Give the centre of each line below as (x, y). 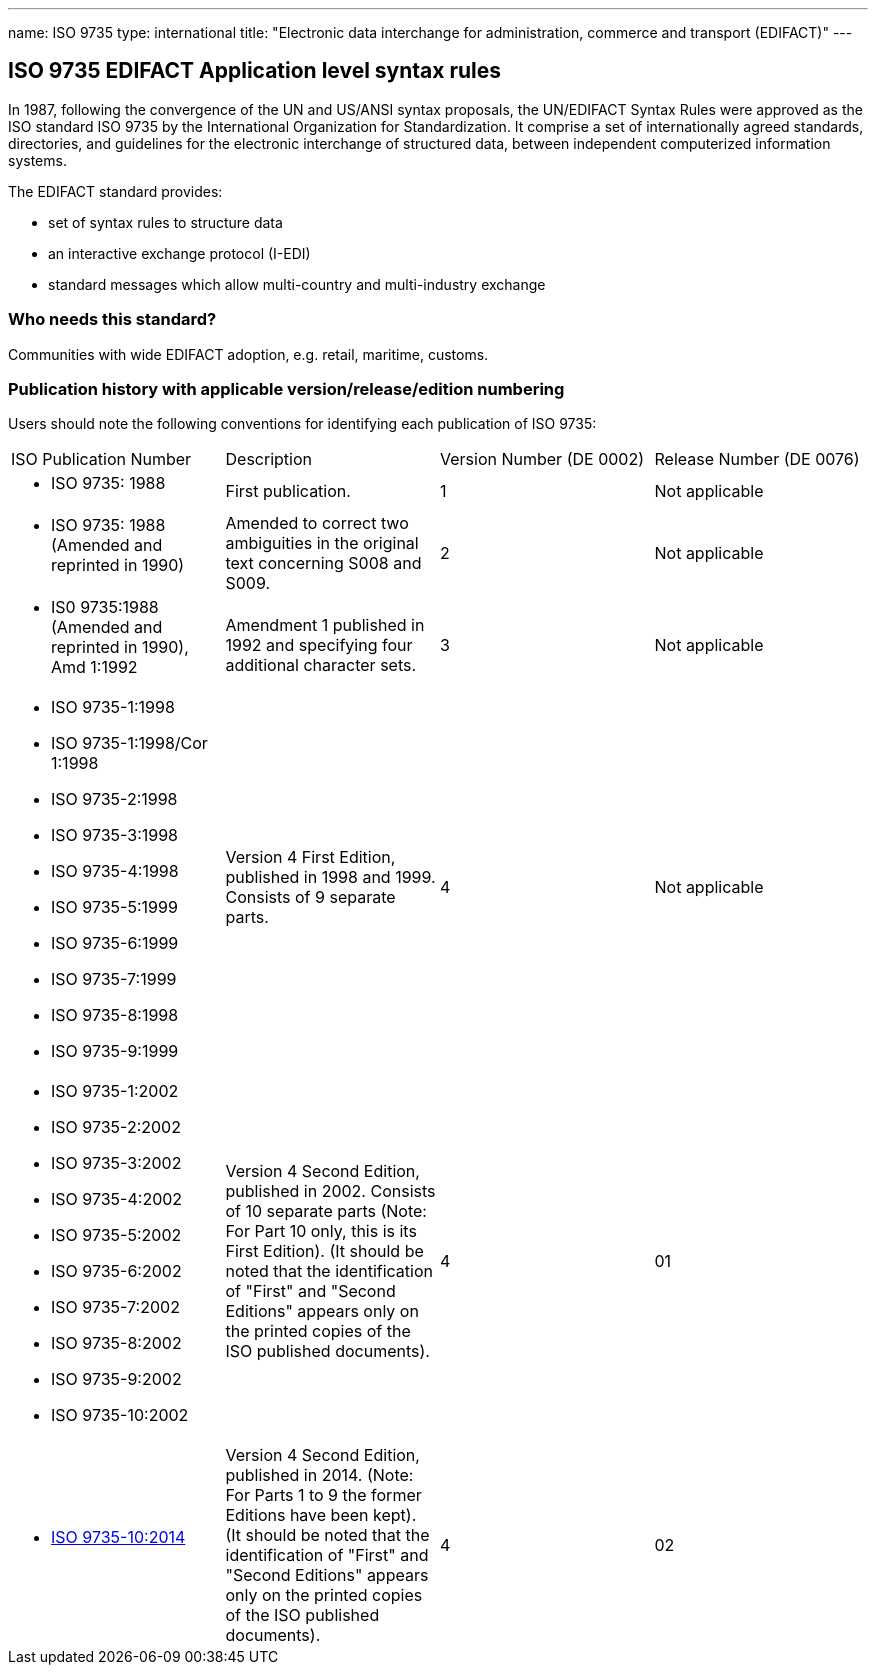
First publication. (288, 491)
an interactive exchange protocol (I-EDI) (179, 253)
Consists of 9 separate (310, 897)
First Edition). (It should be (324, 1251)
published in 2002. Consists (330, 1191)
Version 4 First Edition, (310, 857)
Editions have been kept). (321, 1515)
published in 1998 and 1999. (330, 877)
